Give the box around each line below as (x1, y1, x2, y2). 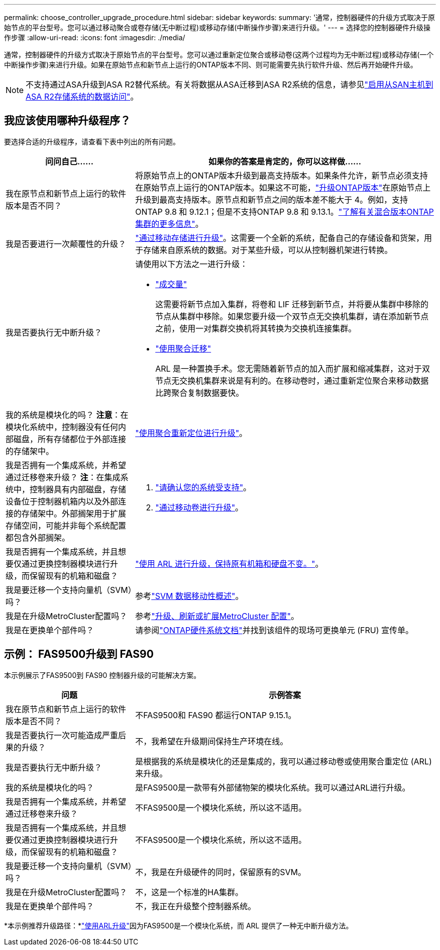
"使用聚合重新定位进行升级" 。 (135, 427, 248, 438)
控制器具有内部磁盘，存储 (30, 484, 127, 494)
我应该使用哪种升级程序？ (4, 114, 131, 127)
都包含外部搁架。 (6, 532, 70, 543)
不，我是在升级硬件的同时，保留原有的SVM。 (135, 867, 306, 877)
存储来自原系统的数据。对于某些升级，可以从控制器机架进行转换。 (143, 244, 393, 255)
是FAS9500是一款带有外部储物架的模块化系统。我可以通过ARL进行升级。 (135, 782, 410, 793)
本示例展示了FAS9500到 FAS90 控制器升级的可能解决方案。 (4, 670, 201, 679)
